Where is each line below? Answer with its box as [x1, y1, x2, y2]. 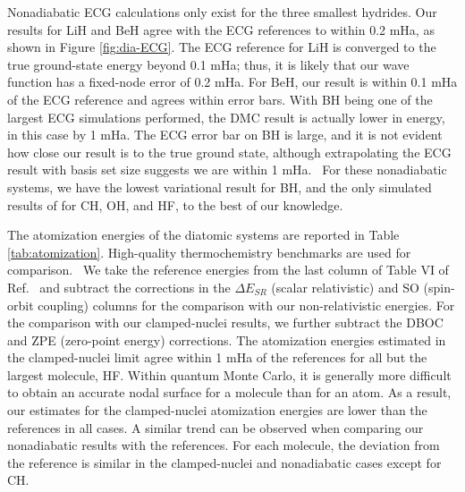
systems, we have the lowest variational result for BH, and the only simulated [7, 177, 432, 196]
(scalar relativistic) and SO [271, 277, 419, 296]
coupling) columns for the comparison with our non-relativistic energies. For [38, 295, 455, 314]
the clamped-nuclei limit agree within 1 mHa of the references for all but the [7, 348, 427, 367]
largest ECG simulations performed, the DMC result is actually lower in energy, [7, 107, 445, 126]
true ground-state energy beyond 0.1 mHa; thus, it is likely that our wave [7, 55, 410, 73]
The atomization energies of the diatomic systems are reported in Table [7, 225, 400, 244]
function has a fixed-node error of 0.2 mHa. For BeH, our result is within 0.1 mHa [7, 72, 458, 91]
